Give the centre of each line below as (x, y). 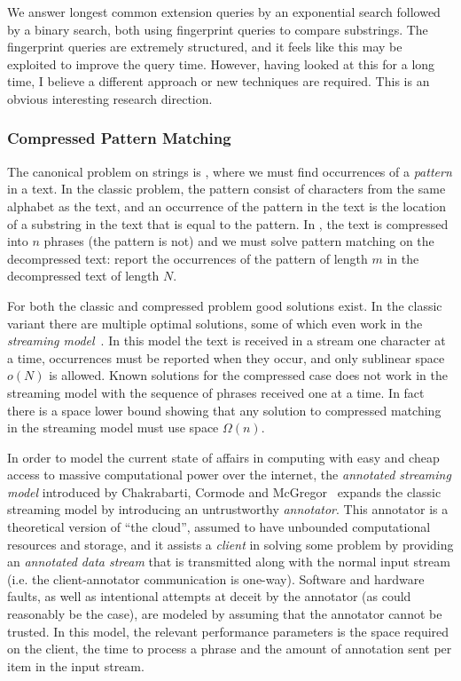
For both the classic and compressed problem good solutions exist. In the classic (225, 305)
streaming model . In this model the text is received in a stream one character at (227, 340)
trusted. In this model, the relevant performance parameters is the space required (228, 631)
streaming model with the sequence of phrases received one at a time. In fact (216, 392)
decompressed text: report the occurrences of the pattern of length (188, 258)
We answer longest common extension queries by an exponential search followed (224, 12)
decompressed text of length (83, 276)
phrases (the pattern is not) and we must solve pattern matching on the (239, 241)
